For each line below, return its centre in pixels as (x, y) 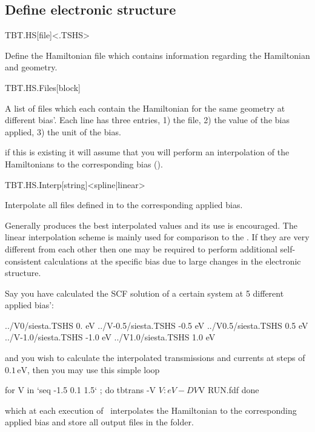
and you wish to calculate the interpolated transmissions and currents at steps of (155, 358)
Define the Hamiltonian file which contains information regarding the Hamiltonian (157, 55)
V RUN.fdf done (229, 390)
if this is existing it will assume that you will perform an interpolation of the (147, 152)
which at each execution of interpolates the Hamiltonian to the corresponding (151, 410)
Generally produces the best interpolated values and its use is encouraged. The (151, 225)
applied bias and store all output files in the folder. (99, 422)
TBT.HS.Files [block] (43, 87)
